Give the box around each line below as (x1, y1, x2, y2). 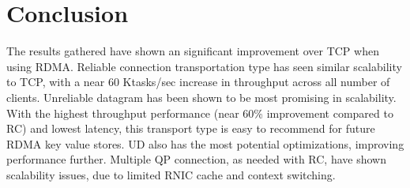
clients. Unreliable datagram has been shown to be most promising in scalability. (6, 88, 397, 105)
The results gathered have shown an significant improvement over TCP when (6, 43, 379, 59)
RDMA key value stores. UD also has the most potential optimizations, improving (6, 135, 404, 152)
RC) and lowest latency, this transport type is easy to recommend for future (6, 120, 375, 137)
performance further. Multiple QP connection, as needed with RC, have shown (6, 151, 386, 167)
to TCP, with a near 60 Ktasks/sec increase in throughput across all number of (6, 73, 390, 90)
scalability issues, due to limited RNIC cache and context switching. (6, 166, 336, 182)
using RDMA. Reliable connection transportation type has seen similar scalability (6, 58, 402, 74)
